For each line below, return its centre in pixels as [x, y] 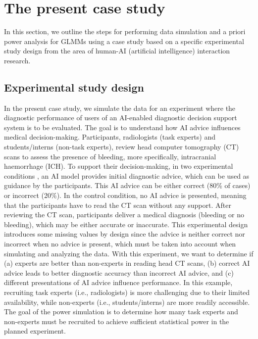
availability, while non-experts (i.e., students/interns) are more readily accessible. [127, 302]
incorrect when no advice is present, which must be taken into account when [120, 244]
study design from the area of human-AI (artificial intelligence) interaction [117, 51]
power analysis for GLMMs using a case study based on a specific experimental [124, 41]
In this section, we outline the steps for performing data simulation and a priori [125, 31]
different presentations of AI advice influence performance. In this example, [118, 282]
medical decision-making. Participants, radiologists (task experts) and [110, 137]
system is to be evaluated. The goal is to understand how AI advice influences [122, 127]
